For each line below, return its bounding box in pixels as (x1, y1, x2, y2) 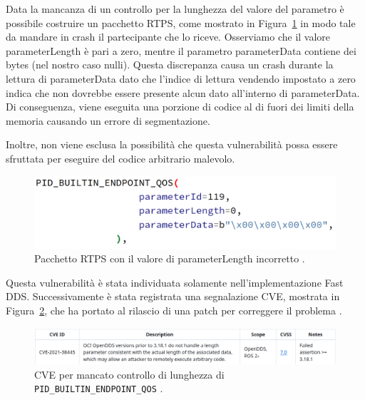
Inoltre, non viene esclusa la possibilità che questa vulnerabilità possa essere (6, 137, 338, 152)
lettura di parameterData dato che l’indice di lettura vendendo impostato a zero (6, 71, 356, 86)
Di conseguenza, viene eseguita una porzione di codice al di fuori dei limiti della (6, 99, 354, 114)
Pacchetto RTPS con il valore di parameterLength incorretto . (34, 251, 305, 266)
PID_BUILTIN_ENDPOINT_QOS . (34, 381, 163, 396)
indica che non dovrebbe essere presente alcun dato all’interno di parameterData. (6, 85, 360, 100)
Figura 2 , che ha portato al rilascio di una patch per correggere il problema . (6, 302, 342, 317)
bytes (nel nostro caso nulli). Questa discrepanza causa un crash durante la (6, 57, 334, 72)
